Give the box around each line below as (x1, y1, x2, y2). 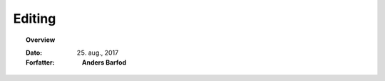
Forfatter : (26, 58, 55, 67)
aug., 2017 (88, 48, 119, 57)
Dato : (26, 48, 43, 57)
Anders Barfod (82, 58, 127, 67)
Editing (13, 11, 56, 26)
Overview (26, 36, 56, 44)
